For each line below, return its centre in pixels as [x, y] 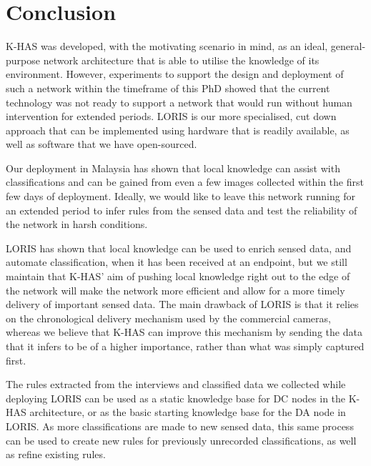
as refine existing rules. [56, 454]
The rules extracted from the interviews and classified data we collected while [176, 384]
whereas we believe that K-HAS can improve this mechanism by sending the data [184, 332]
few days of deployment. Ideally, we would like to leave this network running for [181, 196]
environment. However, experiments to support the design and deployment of [175, 74]
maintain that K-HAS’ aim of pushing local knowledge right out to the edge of [178, 276]
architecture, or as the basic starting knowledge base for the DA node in [188, 412]
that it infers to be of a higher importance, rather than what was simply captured [185, 346]
